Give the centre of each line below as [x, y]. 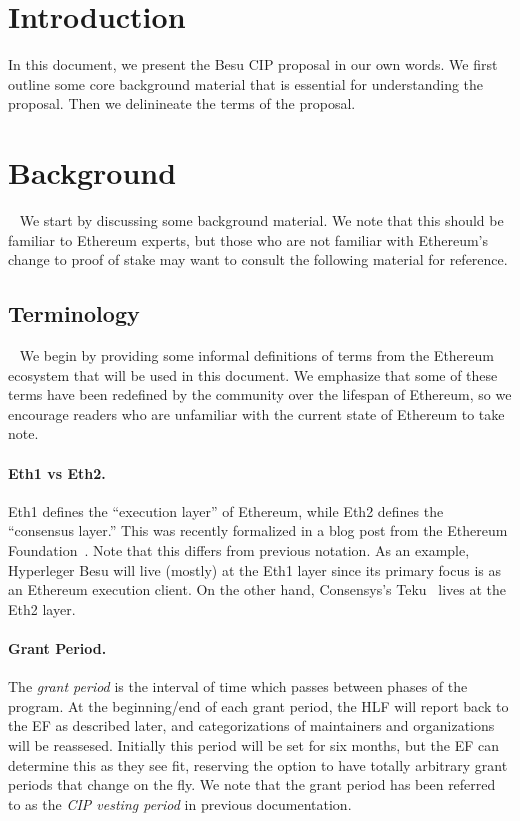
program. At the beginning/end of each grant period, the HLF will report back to [258, 705]
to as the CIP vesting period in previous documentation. [180, 803]
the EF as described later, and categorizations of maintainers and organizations [251, 725]
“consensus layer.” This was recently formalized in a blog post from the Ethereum [258, 530]
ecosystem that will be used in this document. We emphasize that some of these [253, 374]
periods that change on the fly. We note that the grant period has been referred [252, 784]
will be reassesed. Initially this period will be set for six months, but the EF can [254, 744]
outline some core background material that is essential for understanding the [246, 83]
